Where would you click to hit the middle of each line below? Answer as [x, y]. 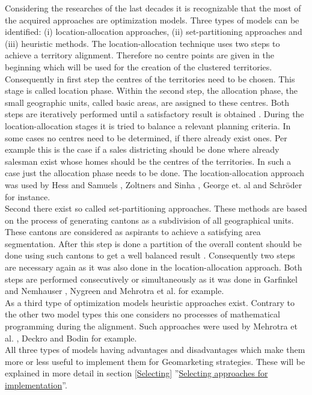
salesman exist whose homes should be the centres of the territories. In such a [148, 161]
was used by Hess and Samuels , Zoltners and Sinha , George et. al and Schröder [154, 184]
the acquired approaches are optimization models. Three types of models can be [152, 20]
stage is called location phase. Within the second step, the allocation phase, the [151, 90]
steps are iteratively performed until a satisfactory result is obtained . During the [154, 114]
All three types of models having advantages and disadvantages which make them [155, 350]
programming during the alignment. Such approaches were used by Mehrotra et [151, 326]
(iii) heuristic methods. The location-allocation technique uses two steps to [142, 43]
